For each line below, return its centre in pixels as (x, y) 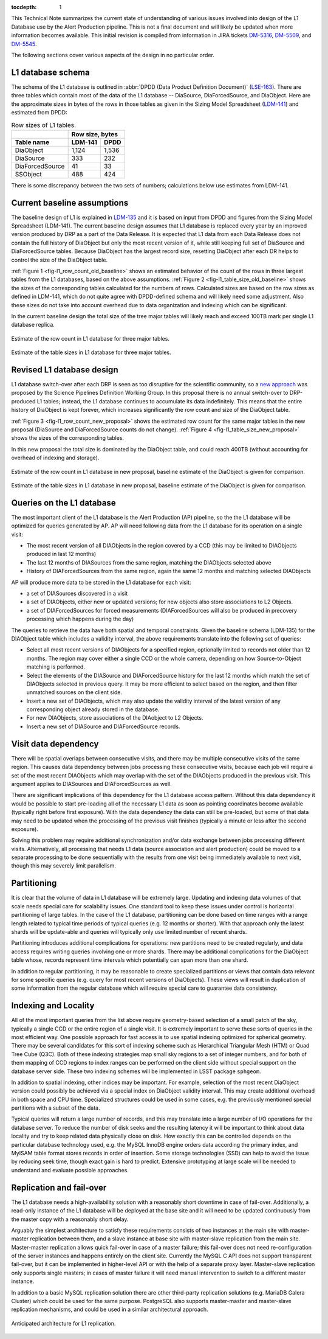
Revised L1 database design (65, 370)
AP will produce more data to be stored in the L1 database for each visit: (101, 582)
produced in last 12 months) (61, 554)
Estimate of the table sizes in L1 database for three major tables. (91, 352)
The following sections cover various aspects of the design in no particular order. (113, 55)
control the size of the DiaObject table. (60, 260)
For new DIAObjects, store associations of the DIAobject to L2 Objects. (115, 718)
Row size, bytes (95, 134)
